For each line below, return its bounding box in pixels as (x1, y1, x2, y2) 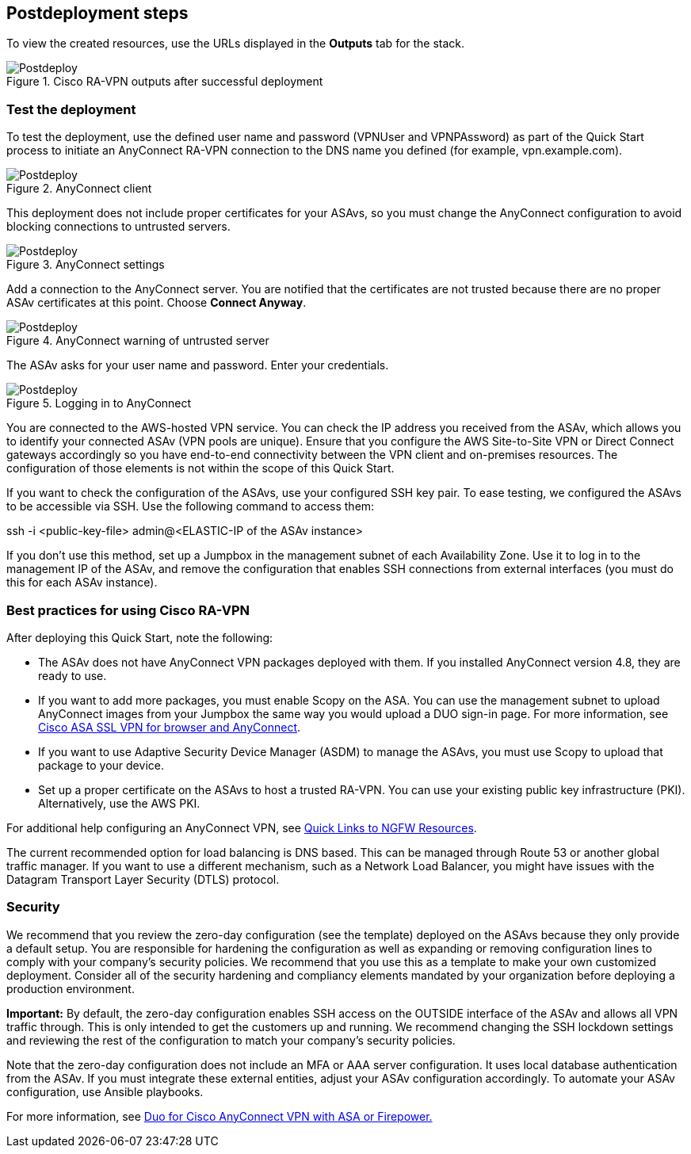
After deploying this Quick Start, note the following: (6, 630, 273, 644)
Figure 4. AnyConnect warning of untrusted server (6, 334, 269, 348)
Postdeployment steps (6, 3, 189, 23)
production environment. (6, 981, 135, 995)
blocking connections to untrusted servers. (6, 220, 231, 234)
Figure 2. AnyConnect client (6, 182, 152, 196)
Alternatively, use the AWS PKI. (38, 796, 200, 810)
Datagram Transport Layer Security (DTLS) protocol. (6, 872, 280, 886)
